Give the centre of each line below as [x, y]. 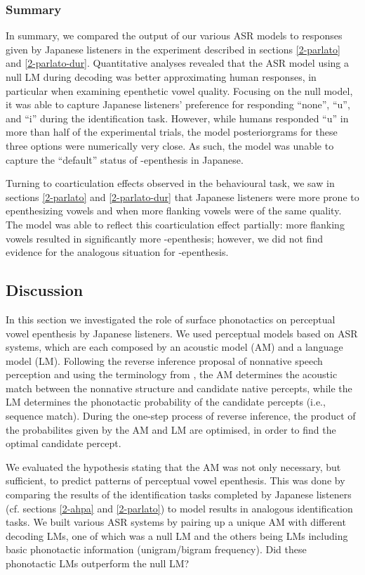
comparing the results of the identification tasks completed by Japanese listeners [179, 495]
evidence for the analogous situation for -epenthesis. [117, 252]
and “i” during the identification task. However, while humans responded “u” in [177, 118]
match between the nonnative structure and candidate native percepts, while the [179, 388]
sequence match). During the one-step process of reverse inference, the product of [181, 416]
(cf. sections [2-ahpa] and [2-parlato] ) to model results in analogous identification [179, 508]
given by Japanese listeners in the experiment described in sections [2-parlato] [173, 49]
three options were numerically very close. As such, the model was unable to [170, 145]
